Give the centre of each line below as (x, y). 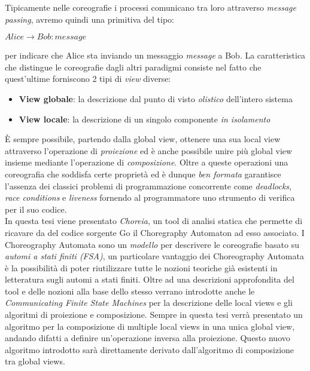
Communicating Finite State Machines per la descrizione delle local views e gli (149, 303)
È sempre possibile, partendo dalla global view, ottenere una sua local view (143, 139)
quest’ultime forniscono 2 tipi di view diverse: (88, 79)
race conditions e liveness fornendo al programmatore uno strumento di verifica (150, 197)
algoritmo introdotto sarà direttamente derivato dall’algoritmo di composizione (150, 349)
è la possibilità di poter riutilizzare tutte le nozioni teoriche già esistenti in (141, 267)
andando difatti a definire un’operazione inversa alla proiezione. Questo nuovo (148, 338)
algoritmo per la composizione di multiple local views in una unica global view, (150, 326)
